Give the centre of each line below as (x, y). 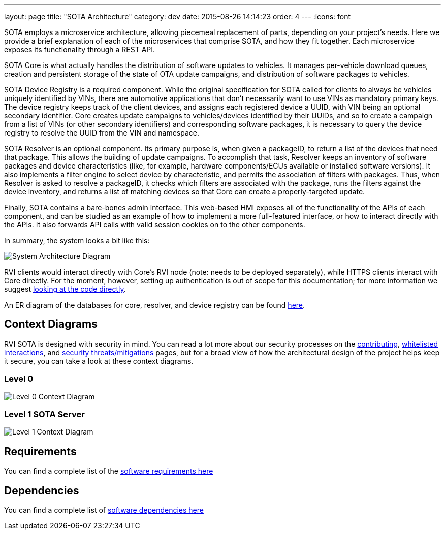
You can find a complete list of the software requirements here (109, 471)
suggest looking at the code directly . (65, 289)
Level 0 (19, 379)
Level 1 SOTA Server (44, 414)
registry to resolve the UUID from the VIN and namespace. (102, 133)
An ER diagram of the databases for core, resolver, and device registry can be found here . (155, 305)
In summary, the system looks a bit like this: (77, 240)
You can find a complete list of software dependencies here (104, 510)
